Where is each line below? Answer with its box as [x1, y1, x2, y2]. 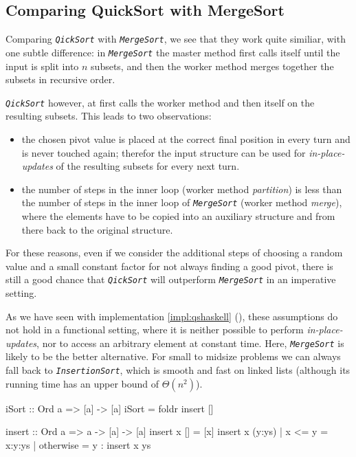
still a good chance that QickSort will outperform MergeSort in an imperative [5, 272, 336, 287]
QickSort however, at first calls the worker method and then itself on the [5, 95, 315, 109]
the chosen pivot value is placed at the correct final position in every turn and [21, 131, 351, 146]
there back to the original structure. [21, 222, 173, 236]
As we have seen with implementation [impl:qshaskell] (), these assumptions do [5, 309, 338, 323]
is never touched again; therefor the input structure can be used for [21, 145, 306, 159]
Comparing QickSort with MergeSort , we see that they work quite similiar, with [5, 32, 346, 46]
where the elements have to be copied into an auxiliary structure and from [21, 208, 335, 223]
